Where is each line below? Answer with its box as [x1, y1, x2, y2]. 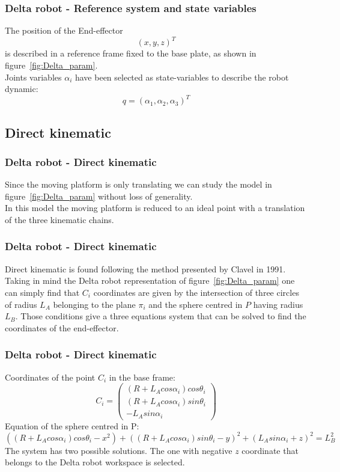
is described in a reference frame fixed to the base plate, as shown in [5, 47, 257, 60]
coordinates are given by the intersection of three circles [93, 286, 299, 298]
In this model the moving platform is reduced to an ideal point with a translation [5, 201, 305, 214]
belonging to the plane [53, 298, 136, 310]
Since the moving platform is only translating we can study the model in [5, 178, 272, 191]
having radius [253, 298, 303, 310]
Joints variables [5, 70, 62, 83]
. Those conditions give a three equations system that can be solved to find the [15, 310, 306, 322]
